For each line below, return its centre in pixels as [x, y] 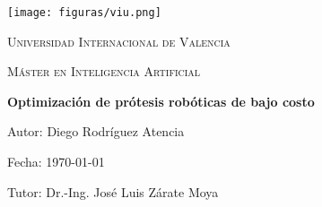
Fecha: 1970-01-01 [56, 162]
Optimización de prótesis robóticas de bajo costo [161, 101]
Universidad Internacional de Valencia [119, 41]
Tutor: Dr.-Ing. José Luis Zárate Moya [113, 191]
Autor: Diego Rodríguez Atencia [96, 131]
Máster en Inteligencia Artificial [104, 71]
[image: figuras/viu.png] [84, 13]
